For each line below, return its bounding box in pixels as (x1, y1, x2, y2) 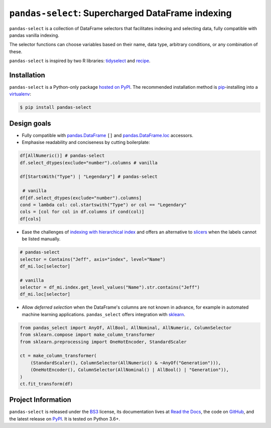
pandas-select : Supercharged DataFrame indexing (9, 8, 232, 19)
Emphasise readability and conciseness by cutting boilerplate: (22, 139, 150, 146)
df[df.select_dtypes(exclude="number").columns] (20, 195, 142, 201)
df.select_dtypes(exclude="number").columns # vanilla (20, 160, 158, 166)
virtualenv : (9, 91, 32, 97)
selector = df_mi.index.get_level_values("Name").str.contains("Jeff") (20, 284, 200, 291)
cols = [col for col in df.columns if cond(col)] (20, 209, 145, 215)
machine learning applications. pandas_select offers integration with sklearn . (22, 311, 186, 317)
